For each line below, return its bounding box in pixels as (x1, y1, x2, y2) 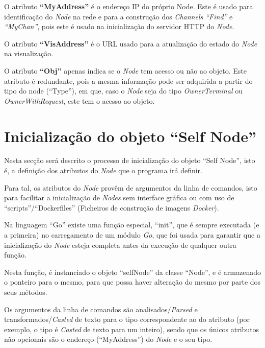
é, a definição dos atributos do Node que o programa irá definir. (4, 165, 202, 176)
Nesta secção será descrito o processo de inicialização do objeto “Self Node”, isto (4, 155, 255, 166)
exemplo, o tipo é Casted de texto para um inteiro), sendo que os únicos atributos (4, 323, 259, 334)
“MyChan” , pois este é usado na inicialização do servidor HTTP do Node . (4, 21, 234, 32)
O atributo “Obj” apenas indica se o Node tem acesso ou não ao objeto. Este (4, 65, 247, 76)
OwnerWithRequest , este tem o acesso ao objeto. (4, 95, 155, 106)
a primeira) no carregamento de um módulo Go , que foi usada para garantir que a (4, 229, 260, 240)
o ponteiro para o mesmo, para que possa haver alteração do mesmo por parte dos (4, 276, 261, 287)
